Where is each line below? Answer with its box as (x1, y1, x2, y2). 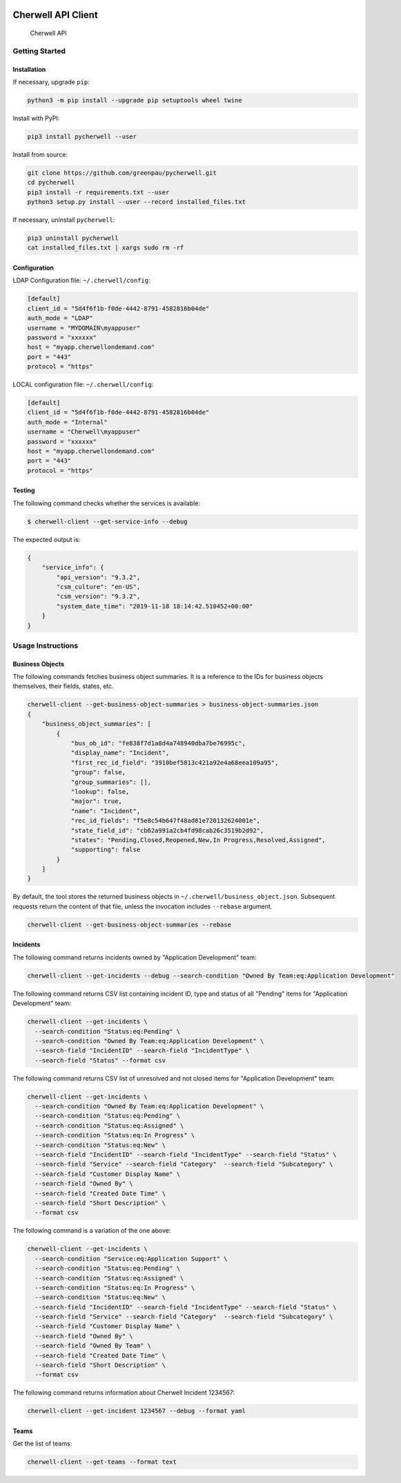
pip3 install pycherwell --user (27, 132, 137, 140)
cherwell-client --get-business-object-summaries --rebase (27, 920, 231, 929)
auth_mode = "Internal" (27, 418, 108, 426)
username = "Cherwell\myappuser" (27, 428, 141, 436)
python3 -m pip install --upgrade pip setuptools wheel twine (27, 96, 242, 104)
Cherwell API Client (12, 9, 98, 21)
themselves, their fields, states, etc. (12, 682, 114, 691)
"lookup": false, (70, 787, 130, 795)
